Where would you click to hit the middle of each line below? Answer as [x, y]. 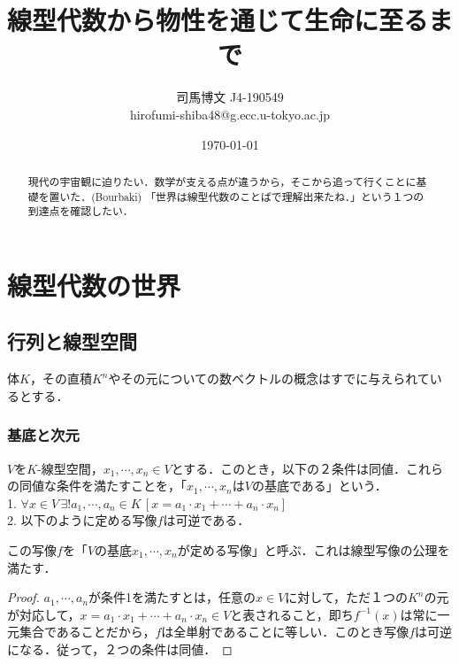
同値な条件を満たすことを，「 [103, 486]
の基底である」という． [319, 486]
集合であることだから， [87, 632]
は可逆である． [207, 520]
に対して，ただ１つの [346, 597]
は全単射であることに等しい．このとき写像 [285, 632]
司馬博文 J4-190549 [230, 97]
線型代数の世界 [94, 285]
